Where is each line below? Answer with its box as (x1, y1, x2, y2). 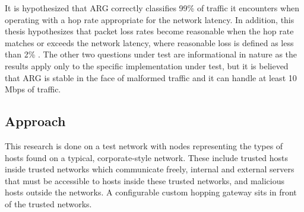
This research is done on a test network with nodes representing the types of (5, 139, 283, 152)
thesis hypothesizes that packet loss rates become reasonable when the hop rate (5, 25, 294, 37)
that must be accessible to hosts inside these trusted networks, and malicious (5, 174, 284, 187)
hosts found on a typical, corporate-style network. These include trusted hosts (5, 151, 289, 163)
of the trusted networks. (5, 197, 92, 210)
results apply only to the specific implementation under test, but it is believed (5, 59, 289, 72)
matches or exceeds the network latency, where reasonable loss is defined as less (5, 36, 294, 49)
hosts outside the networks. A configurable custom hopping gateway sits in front (5, 186, 297, 198)
